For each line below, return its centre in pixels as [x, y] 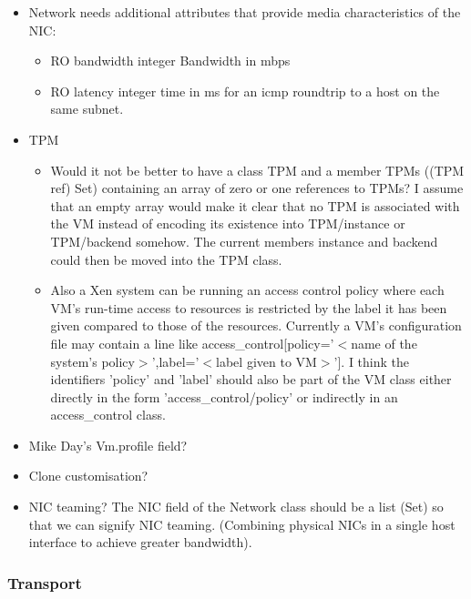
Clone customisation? [88, 476]
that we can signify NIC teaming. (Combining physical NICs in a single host [242, 524]
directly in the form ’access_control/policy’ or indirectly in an [224, 396]
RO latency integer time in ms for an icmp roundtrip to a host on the [245, 91]
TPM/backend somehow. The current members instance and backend [244, 241]
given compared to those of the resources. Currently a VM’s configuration [256, 325]
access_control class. [108, 415]
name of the [384, 343]
